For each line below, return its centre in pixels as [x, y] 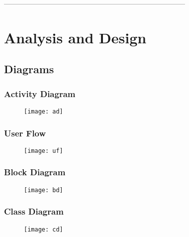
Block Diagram [35, 172]
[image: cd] [44, 229]
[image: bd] [44, 190]
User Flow [25, 133]
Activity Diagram [40, 93]
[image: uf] [44, 151]
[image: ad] [44, 111]
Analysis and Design [75, 37]
